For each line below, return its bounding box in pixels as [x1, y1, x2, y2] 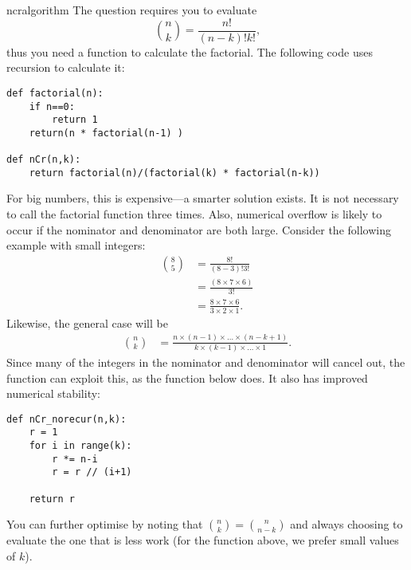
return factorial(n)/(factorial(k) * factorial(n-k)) [29, 167, 320, 179]
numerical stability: [6, 385, 100, 402]
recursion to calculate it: [6, 59, 125, 76]
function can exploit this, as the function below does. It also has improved [6, 369, 368, 386]
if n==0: [29, 100, 75, 112]
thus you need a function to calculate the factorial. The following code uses [6, 43, 373, 60]
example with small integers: [6, 237, 146, 254]
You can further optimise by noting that [6, 516, 203, 533]
